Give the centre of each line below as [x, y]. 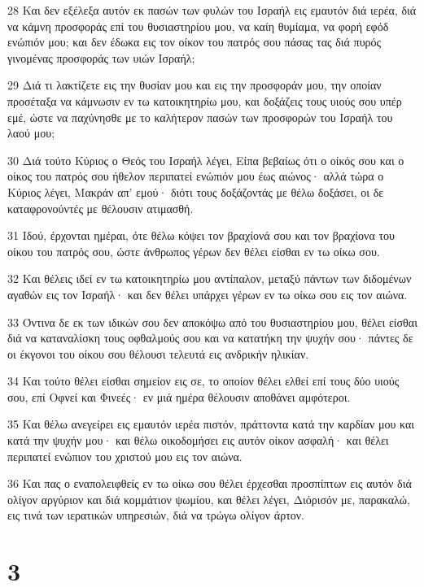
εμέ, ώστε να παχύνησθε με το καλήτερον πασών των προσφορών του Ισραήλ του [200, 117]
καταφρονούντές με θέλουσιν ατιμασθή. [101, 208]
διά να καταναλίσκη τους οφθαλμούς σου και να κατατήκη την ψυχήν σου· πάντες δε [210, 338]
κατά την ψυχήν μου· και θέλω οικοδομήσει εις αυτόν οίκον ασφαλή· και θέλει [198, 440]
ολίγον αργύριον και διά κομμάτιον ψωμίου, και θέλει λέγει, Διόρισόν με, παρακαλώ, [209, 499]
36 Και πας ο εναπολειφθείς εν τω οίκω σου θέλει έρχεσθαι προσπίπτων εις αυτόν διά [210, 483]
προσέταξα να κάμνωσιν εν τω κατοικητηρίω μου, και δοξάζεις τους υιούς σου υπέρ [205, 100]
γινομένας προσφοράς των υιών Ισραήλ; [101, 57]
